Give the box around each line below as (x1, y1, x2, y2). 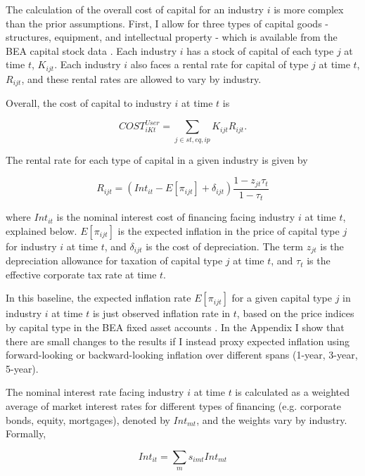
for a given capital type (231, 290, 332, 305)
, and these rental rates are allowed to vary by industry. (21, 71, 262, 86)
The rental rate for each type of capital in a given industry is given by (6, 152, 308, 167)
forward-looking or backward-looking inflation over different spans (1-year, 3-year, (6, 347, 358, 362)
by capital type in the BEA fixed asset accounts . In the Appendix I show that (6, 320, 345, 335)
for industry (6, 238, 57, 253)
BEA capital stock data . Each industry (6, 43, 177, 58)
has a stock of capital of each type (186, 43, 334, 58)
